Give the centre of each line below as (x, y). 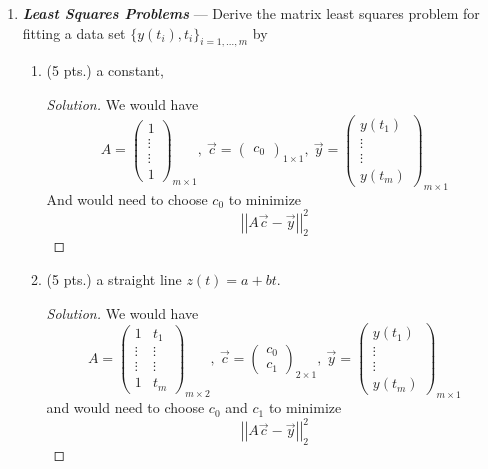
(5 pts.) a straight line (114, 279)
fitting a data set (74, 32)
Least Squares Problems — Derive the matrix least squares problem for (251, 13)
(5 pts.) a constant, (105, 70)
